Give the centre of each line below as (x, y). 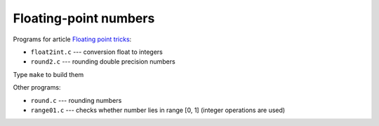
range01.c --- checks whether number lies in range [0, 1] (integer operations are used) (158, 110)
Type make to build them (48, 74)
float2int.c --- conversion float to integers (97, 52)
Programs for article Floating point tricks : (72, 39)
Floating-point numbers (84, 18)
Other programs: (37, 87)
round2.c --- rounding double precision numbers (103, 62)
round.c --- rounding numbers (76, 100)
